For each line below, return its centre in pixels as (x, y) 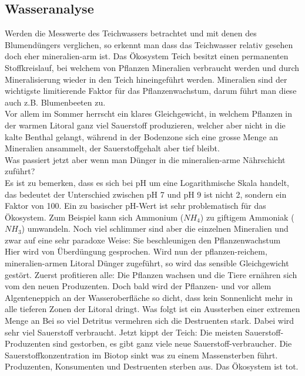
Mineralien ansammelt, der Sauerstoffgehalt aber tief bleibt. (112, 148)
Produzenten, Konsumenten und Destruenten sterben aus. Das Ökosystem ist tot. (152, 366)
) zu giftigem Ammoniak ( (247, 217)
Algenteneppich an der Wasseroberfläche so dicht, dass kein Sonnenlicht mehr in (149, 297)
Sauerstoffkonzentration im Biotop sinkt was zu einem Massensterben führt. (141, 355)
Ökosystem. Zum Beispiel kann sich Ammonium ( (94, 217)
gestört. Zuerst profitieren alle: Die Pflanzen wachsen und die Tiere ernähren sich (151, 274)
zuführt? (20, 171)
